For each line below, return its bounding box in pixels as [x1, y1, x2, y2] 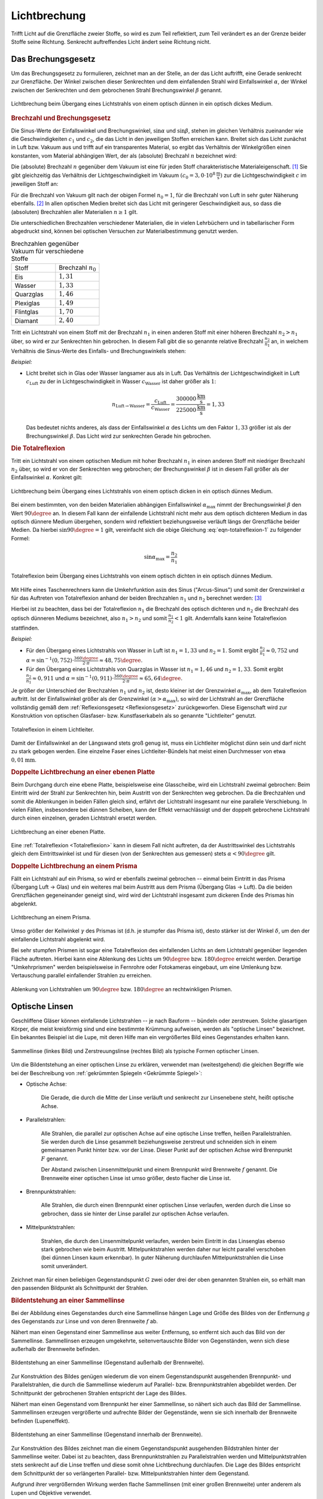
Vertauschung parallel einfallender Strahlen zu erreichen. [11, 972, 152, 979]
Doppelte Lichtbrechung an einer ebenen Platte [11, 768, 156, 776]
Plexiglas [14, 299, 40, 307]
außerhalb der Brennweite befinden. [11, 1346, 100, 1353]
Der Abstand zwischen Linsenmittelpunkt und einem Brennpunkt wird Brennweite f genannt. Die [41, 1166, 278, 1173]
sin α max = [144, 553, 170, 562]
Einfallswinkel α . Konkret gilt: [11, 474, 83, 481]
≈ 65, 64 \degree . [139, 675, 182, 682]
